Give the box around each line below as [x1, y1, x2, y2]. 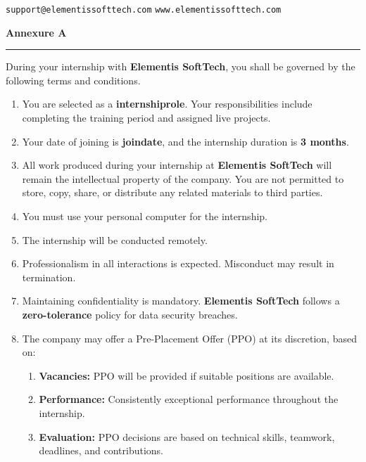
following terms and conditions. [6, 72, 141, 87]
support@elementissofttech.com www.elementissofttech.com [6, 5, 282, 15]
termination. [22, 269, 76, 284]
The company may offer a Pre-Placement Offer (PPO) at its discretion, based [22, 331, 357, 345]
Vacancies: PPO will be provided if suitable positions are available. [39, 368, 334, 383]
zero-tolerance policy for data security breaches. [22, 307, 238, 321]
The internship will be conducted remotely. [22, 232, 208, 247]
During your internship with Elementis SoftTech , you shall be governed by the [6, 59, 355, 74]
